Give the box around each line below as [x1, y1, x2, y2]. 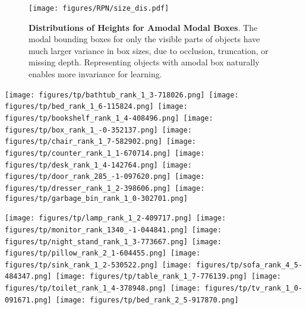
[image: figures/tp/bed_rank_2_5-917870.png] [55, 295, 239, 304]
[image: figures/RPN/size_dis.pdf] [29, 4, 169, 12]
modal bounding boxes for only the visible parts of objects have [29, 33, 260, 45]
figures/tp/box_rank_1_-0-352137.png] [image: [5, 125, 192, 134]
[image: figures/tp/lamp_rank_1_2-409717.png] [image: [5, 214, 226, 223]
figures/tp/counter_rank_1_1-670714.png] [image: [5, 149, 205, 157]
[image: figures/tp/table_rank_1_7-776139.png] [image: [55, 272, 282, 281]
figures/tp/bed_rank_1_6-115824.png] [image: [5, 102, 188, 111]
